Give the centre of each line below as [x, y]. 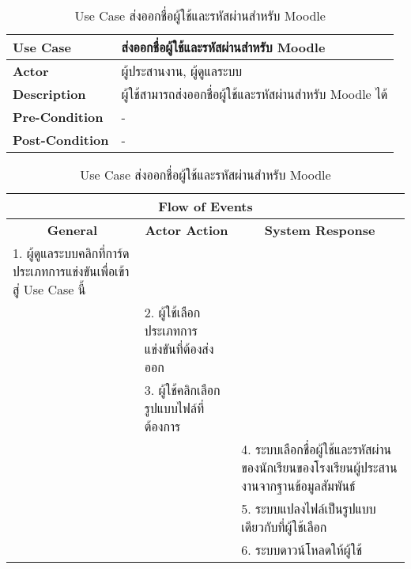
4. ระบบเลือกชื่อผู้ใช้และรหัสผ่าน [317, 449]
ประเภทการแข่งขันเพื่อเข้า [71, 271]
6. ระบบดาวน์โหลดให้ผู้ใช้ [302, 550]
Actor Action [187, 230]
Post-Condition [61, 140]
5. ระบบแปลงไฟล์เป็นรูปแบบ [309, 508]
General [72, 230]
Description [49, 94]
